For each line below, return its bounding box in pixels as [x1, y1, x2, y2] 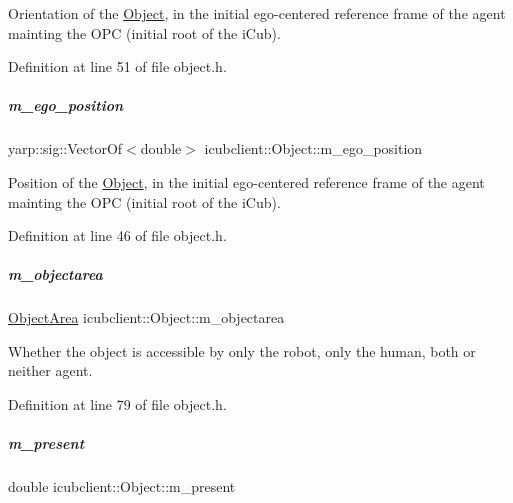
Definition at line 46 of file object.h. [8, 225, 227, 246]
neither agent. [8, 360, 93, 381]
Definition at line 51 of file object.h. [8, 56, 227, 77]
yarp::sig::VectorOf [8, 138, 123, 159]
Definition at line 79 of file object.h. [8, 394, 227, 415]
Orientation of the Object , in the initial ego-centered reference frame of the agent [8, 3, 506, 23]
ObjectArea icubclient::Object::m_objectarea [8, 307, 285, 328]
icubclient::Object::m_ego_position [204, 138, 423, 159]
